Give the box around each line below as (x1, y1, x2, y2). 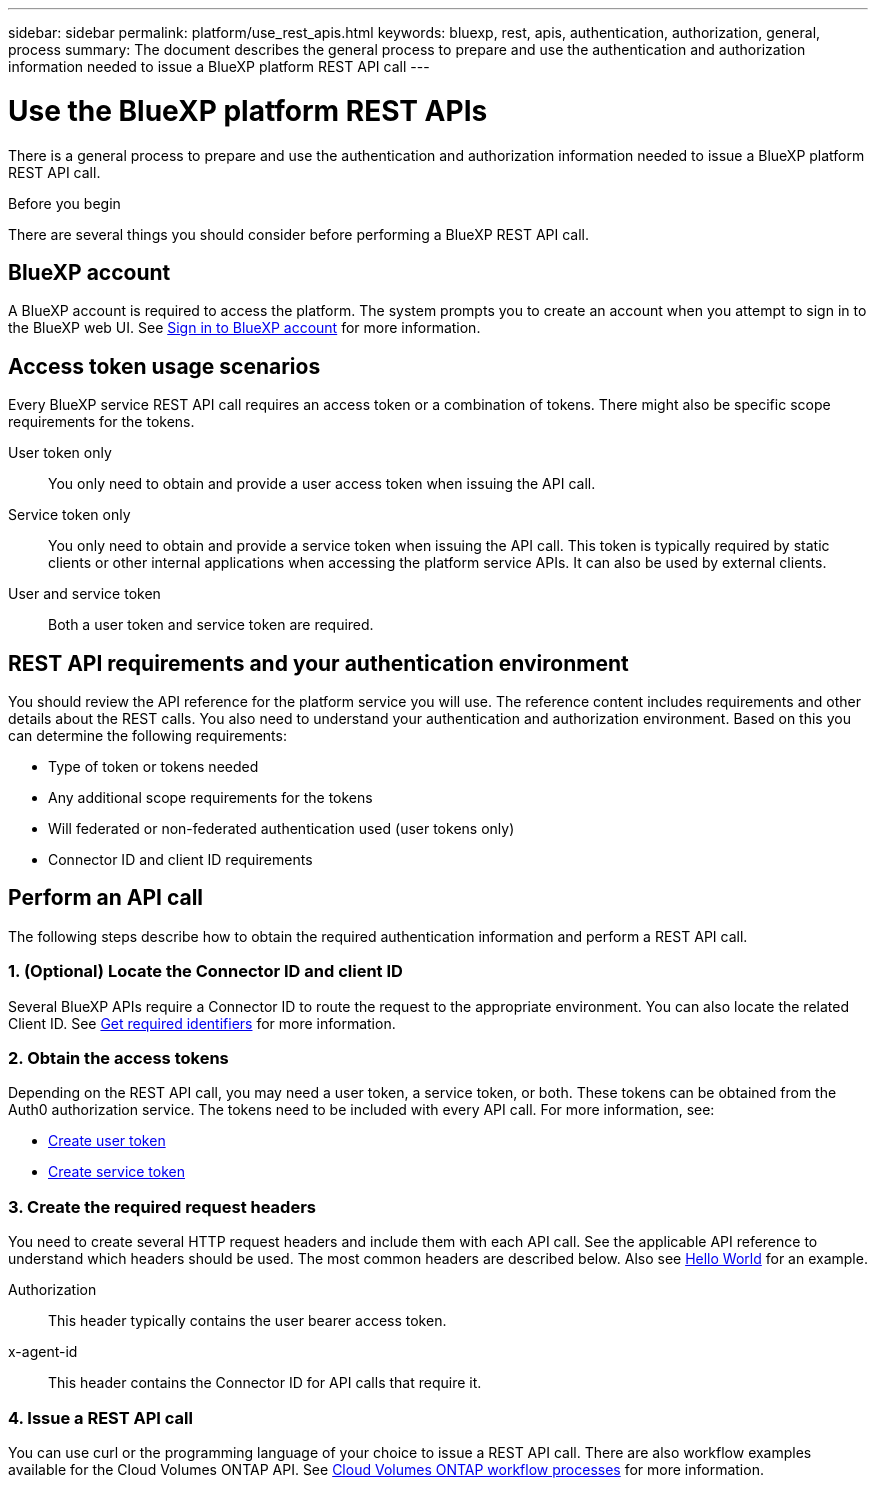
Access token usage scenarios (8, 353, 321, 379)
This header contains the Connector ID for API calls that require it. (48, 1374, 482, 1392)
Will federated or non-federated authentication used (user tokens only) (48, 820, 515, 838)
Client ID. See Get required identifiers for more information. (8, 1014, 396, 1032)
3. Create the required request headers (8, 1196, 316, 1217)
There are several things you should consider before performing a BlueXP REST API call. (8, 225, 589, 243)
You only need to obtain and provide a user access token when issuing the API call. (48, 475, 596, 493)
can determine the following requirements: (8, 727, 287, 745)
